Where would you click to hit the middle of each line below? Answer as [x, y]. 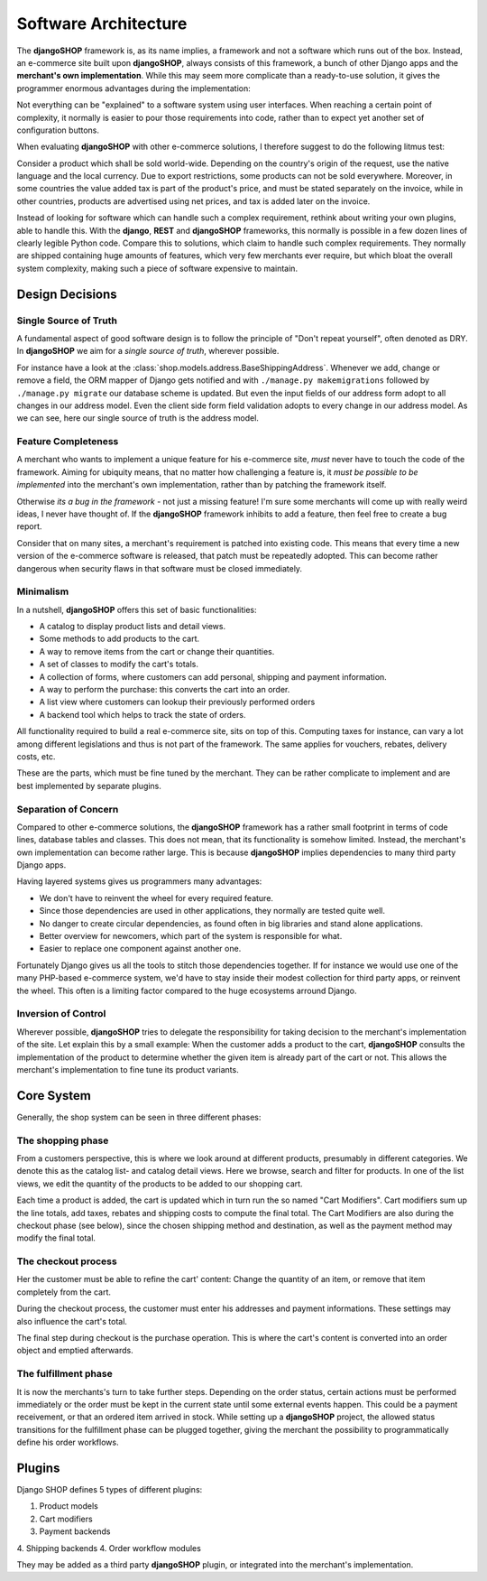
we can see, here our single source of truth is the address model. [138, 418]
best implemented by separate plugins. [89, 786]
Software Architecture [102, 23]
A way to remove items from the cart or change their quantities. [157, 651]
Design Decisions [67, 294]
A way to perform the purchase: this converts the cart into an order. [165, 690]
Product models [69, 1506]
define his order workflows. [68, 1442]
